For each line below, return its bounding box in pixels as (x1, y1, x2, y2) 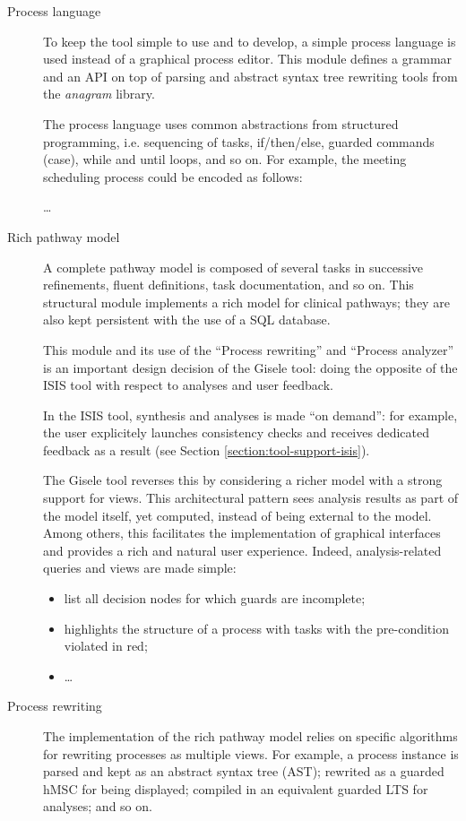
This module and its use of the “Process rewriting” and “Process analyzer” (43, 340, 454, 359)
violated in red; (64, 636, 148, 655)
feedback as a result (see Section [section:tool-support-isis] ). (43, 440, 370, 459)
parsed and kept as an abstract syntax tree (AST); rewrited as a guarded (43, 762, 444, 781)
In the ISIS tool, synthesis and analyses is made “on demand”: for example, (43, 405, 458, 424)
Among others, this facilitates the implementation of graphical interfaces (43, 523, 441, 542)
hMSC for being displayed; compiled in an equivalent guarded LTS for (43, 779, 428, 798)
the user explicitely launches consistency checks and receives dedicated (43, 423, 429, 442)
